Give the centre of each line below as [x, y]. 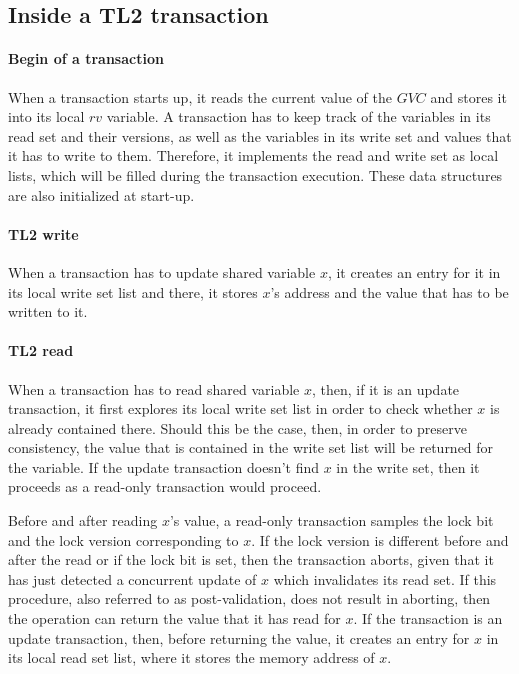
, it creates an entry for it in [414, 271]
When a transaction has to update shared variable [162, 271]
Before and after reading [83, 520]
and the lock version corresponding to [123, 539]
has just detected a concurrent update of [132, 578]
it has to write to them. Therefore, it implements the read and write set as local [253, 155]
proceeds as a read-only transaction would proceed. [165, 486]
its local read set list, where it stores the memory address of [191, 657]
